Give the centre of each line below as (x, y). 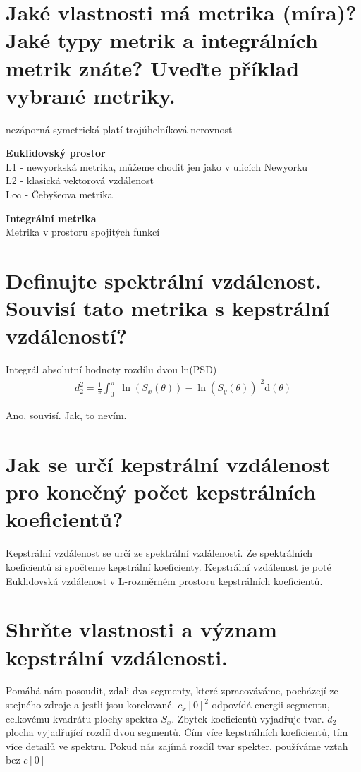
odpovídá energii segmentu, (271, 705)
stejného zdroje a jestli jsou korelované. (90, 705)
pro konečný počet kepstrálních (161, 491)
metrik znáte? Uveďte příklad (153, 67)
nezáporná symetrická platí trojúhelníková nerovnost (119, 129)
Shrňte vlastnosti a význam (141, 629)
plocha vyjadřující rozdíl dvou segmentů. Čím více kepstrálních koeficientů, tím (177, 732)
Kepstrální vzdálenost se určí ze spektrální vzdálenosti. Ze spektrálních (159, 553)
